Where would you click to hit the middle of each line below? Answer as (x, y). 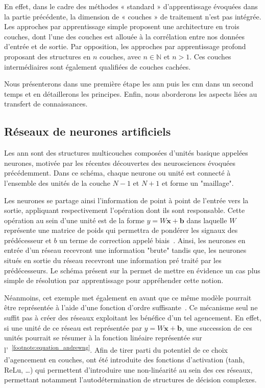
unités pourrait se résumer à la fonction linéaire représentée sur (103, 338)
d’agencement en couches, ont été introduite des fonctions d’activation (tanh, (125, 360)
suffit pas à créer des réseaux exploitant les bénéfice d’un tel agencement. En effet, (133, 318)
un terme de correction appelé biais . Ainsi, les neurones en (152, 240)
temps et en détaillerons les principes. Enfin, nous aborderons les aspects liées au (131, 93)
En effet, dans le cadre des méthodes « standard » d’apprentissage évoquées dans (131, 6)
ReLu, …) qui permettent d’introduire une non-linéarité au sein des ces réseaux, (128, 369)
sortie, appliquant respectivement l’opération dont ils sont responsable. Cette (125, 210)
